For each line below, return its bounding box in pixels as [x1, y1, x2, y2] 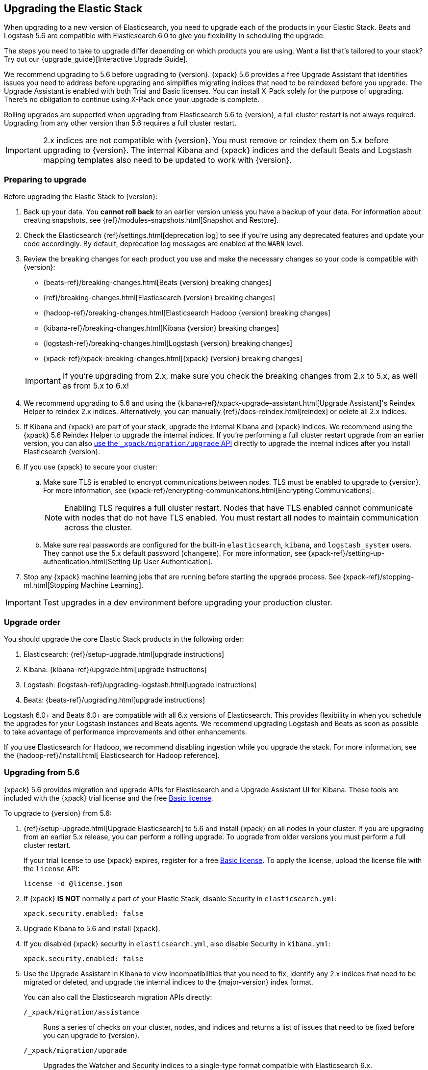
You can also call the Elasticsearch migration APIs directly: [24, 992, 212, 1001]
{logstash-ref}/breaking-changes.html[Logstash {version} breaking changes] [43, 339, 293, 348]
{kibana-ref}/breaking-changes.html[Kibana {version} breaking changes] [43, 324, 279, 333]
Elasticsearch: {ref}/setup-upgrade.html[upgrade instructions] [24, 650, 225, 658]
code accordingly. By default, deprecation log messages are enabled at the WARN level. [24, 239, 303, 248]
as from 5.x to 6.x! [62, 381, 129, 391]
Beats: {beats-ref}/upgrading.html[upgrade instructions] [24, 695, 205, 704]
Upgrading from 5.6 [4, 767, 80, 778]
